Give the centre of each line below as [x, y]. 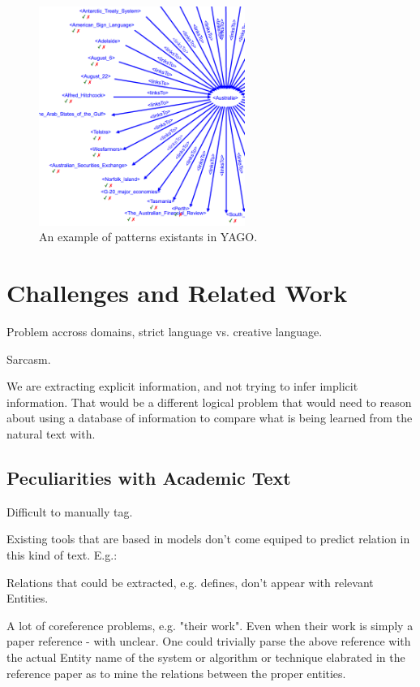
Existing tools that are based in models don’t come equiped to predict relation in [208, 539]
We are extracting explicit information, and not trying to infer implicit [182, 386]
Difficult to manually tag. [70, 511]
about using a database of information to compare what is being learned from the [210, 418]
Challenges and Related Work [177, 293]
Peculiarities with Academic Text [149, 477]
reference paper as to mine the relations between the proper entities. [176, 673]
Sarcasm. [29, 359]
